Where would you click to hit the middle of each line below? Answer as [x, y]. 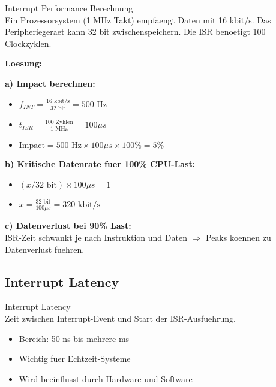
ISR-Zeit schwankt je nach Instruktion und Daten [96, 238]
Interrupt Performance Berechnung [69, 8]
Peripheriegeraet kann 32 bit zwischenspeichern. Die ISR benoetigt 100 [135, 31]
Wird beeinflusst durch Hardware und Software [106, 378]
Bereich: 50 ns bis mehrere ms [74, 338]
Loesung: [24, 63]
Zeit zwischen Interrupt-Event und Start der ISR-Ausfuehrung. [120, 318]
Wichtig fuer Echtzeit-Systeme [75, 359]
